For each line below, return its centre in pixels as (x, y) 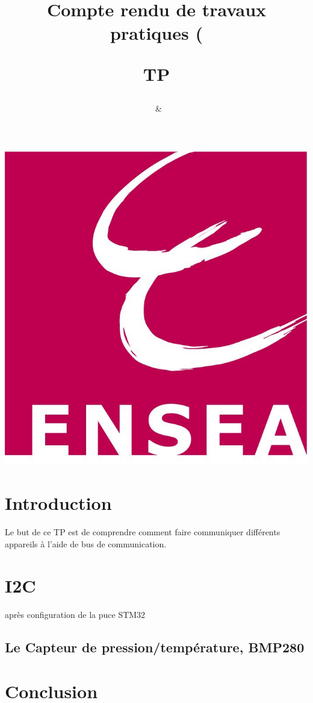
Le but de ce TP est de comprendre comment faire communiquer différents (143, 532)
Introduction (58, 503)
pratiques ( (156, 33)
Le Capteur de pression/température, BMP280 (155, 647)
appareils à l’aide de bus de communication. (86, 544)
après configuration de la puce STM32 (75, 614)
